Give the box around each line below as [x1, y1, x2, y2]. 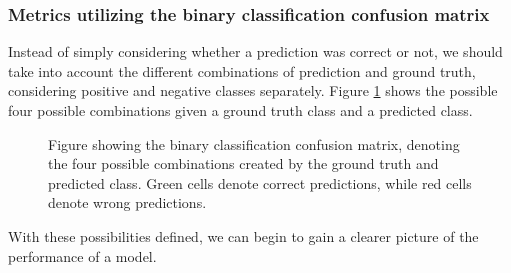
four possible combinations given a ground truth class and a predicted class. [8, 100, 473, 120]
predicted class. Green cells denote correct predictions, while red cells [48, 172, 472, 193]
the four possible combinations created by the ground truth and [48, 153, 439, 174]
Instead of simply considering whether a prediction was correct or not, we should [8, 41, 503, 62]
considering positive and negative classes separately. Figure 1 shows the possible [8, 80, 498, 101]
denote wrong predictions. [48, 192, 207, 213]
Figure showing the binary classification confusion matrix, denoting [48, 133, 460, 154]
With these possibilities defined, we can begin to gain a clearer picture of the [8, 225, 479, 246]
